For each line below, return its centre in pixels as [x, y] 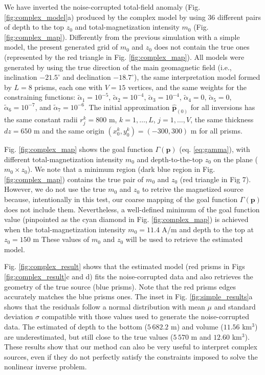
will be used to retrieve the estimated [184, 239]
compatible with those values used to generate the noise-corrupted [145, 316]
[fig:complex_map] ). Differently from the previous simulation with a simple [122, 37]
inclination [21, 77]
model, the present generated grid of [61, 47]
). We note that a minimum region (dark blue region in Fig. [121, 169]
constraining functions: [40, 97]
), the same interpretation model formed [197, 77]
